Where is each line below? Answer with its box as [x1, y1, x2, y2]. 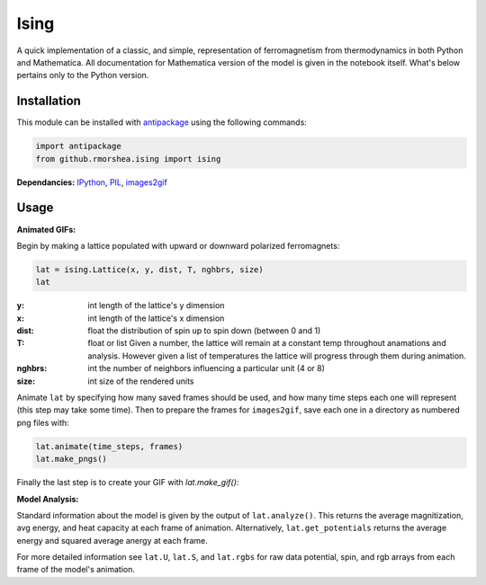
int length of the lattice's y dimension [87, 300, 225, 311]
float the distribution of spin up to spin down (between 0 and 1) [87, 325, 321, 336]
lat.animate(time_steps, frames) [35, 441, 184, 451]
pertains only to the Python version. [16, 70, 149, 81]
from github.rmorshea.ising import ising [35, 154, 221, 164]
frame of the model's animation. [16, 564, 135, 575]
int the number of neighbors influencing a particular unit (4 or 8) [87, 363, 326, 374]
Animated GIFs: [16, 224, 76, 235]
